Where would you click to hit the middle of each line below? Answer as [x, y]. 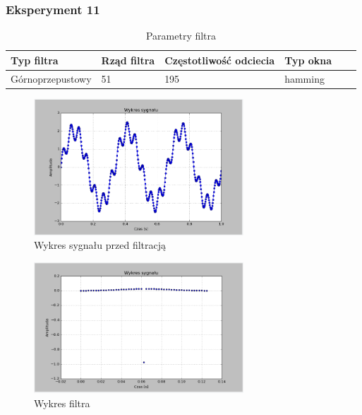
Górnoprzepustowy [51, 78]
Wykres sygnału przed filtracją [100, 245]
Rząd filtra [128, 60]
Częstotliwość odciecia [220, 60]
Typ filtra [35, 60]
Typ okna [308, 60]
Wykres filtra [62, 403]
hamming [304, 78]
